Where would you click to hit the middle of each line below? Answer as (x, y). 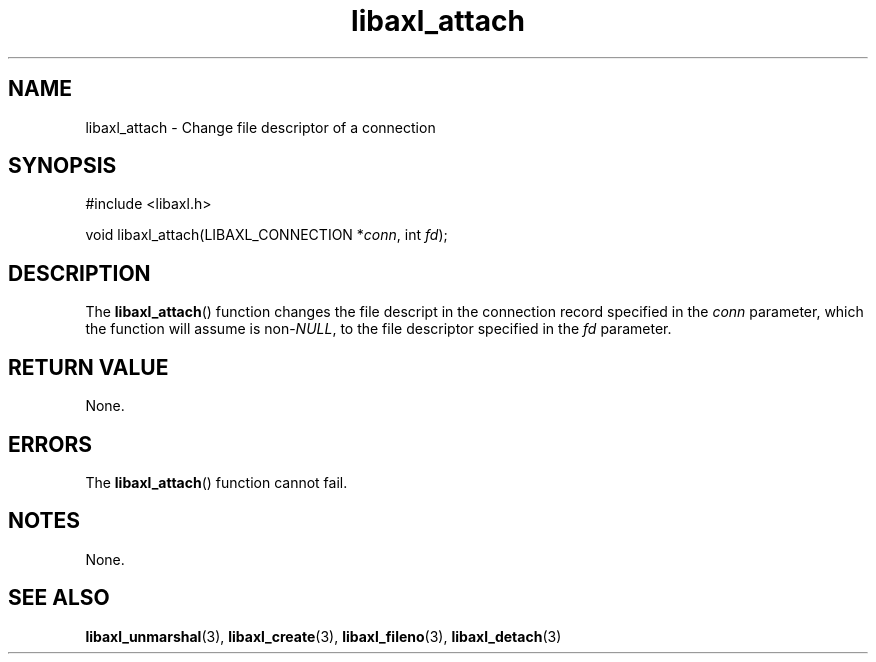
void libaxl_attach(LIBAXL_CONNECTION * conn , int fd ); (266, 235)
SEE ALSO (59, 598)
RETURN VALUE (88, 367)
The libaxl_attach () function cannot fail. (216, 482)
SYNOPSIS (62, 166)
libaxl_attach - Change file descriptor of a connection (260, 127)
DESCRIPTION (79, 273)
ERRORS (50, 444)
